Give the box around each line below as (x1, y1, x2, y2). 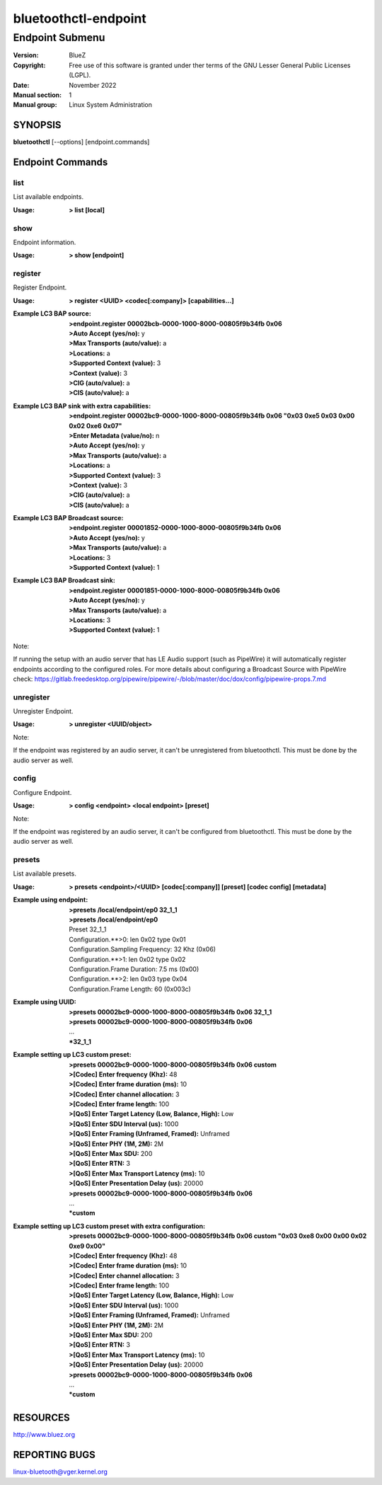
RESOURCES (13, 1412, 70, 1424)
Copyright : (13, 61, 46, 69)
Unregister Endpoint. (13, 707, 74, 716)
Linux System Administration (69, 101, 152, 109)
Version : (13, 51, 39, 59)
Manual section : (13, 91, 62, 99)
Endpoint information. (13, 238, 76, 246)
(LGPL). (69, 71, 91, 79)
